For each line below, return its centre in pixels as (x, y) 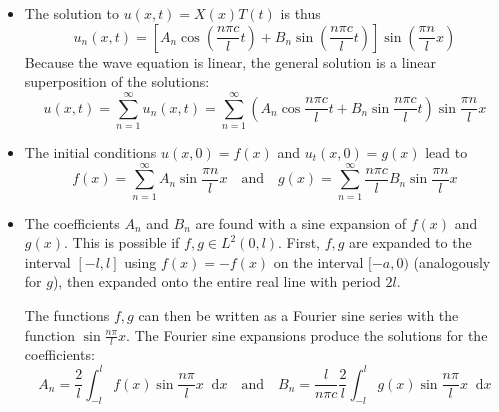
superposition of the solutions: (117, 81)
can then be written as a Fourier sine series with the (298, 315)
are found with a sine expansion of (301, 222)
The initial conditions (90, 151)
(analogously (452, 261)
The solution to (71, 13)
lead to (446, 151)
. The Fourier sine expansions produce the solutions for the (307, 334)
